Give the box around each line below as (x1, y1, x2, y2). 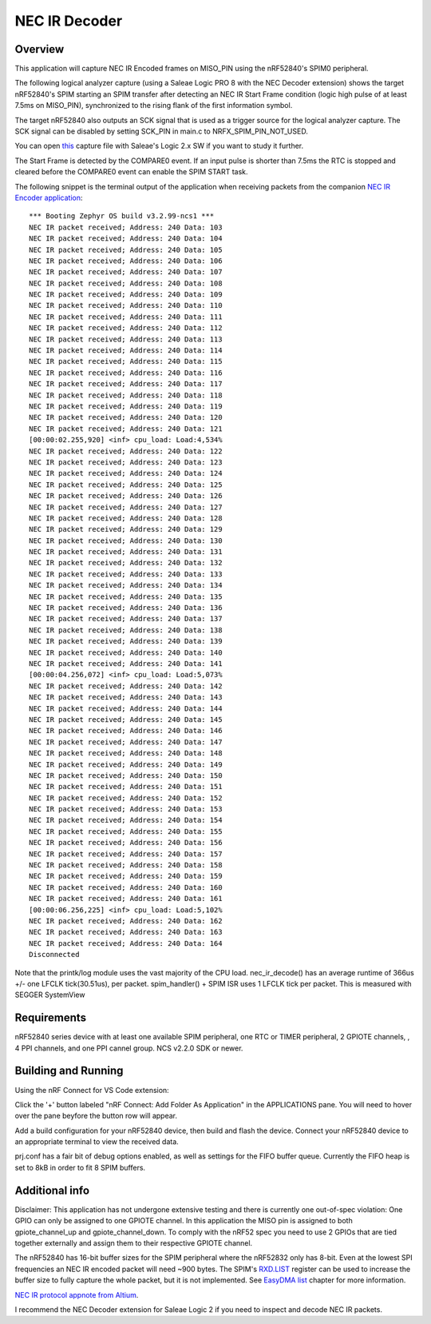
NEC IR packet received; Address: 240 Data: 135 (29, 592, 223, 601)
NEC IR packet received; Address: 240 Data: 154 (29, 816, 223, 825)
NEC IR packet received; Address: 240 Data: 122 (29, 446, 223, 456)
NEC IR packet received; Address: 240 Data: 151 (29, 782, 223, 792)
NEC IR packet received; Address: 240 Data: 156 (29, 838, 223, 847)
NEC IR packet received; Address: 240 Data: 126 (29, 492, 223, 500)
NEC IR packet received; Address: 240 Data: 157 (29, 849, 223, 859)
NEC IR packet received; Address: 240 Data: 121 (29, 424, 223, 433)
